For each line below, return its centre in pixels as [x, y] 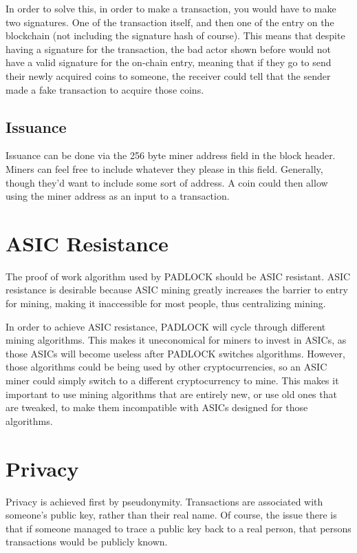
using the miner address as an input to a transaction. [118, 196]
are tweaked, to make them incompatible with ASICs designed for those [157, 407]
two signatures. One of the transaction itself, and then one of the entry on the [170, 22]
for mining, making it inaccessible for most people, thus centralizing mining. [166, 303]
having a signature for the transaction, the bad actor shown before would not [168, 49]
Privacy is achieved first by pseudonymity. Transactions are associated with [164, 501]
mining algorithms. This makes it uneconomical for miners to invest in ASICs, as [176, 340]
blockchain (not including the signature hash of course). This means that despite [175, 35]
